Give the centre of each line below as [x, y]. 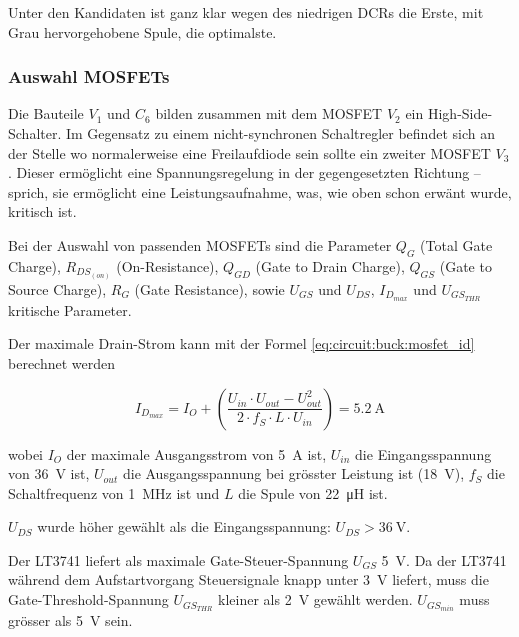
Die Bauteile [46, 113]
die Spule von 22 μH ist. [313, 492]
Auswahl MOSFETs [89, 76]
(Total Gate [456, 244]
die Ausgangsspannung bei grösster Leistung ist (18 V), [293, 473]
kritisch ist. [42, 211]
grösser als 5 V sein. [70, 620]
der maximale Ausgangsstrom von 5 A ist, [196, 453]
